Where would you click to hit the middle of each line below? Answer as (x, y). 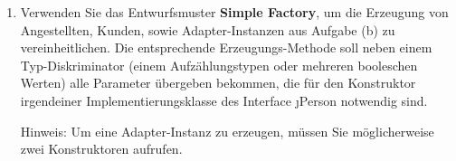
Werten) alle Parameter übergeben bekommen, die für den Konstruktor (218, 83)
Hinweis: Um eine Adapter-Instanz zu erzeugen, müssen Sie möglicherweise (227, 131)
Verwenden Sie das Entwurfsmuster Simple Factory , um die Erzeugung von (234, 12)
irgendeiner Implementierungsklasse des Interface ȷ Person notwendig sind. (224, 100)
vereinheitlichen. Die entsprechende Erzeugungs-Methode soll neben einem (226, 47)
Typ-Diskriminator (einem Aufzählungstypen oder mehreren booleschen (219, 65)
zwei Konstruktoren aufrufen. (101, 149)
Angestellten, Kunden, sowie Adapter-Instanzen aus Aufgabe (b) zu (208, 29)
